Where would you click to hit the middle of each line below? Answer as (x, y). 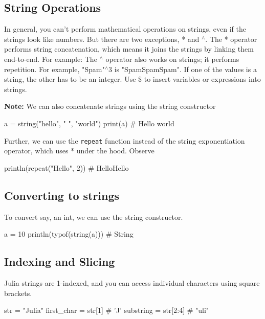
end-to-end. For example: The (51, 59)
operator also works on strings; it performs (172, 59)
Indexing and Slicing (60, 261)
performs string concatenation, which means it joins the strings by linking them (129, 49)
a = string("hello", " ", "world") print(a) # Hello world (89, 123)
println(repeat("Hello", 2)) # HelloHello (67, 167)
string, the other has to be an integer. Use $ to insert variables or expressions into (132, 79)
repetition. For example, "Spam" (54, 69)
